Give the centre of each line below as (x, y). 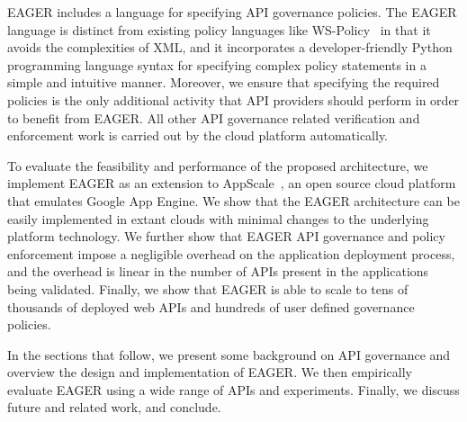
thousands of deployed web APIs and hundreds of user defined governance (211, 306)
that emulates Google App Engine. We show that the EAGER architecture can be (233, 200)
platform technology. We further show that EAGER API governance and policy (226, 236)
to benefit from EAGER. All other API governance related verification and (214, 117)
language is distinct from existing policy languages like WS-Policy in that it (219, 29)
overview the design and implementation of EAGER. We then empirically (210, 372)
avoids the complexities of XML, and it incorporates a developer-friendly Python (230, 47)
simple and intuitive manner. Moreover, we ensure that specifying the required (224, 82)
